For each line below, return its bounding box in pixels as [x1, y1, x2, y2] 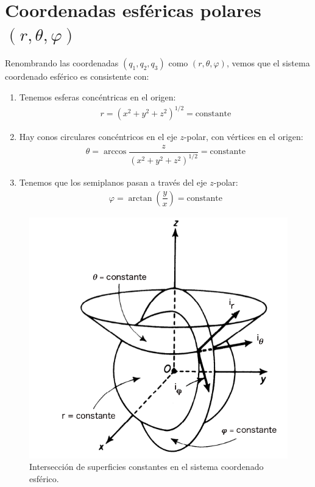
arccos [103, 147, 127, 156]
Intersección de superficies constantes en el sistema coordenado [29, 460, 264, 473]
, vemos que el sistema [226, 57, 310, 69]
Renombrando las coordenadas [5, 57, 119, 69]
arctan [128, 194, 152, 203]
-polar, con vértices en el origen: [183, 130, 303, 143]
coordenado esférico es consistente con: [5, 70, 149, 83]
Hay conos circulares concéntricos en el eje [19, 130, 177, 143]
